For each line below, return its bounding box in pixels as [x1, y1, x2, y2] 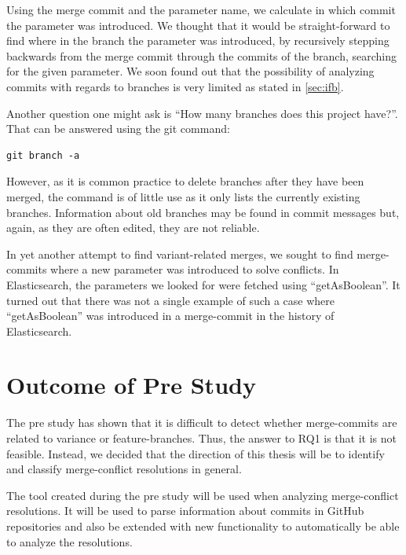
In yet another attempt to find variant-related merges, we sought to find [6, 245, 353, 262]
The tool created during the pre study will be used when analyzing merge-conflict [6, 487, 399, 503]
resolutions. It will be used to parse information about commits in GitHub [6, 502, 364, 519]
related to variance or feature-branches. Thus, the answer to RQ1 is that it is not [6, 430, 397, 446]
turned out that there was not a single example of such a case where [6, 292, 335, 308]
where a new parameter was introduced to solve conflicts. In [50, 261, 339, 277]
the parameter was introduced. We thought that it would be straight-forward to [6, 17, 390, 33]
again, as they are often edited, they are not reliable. [6, 219, 260, 236]
